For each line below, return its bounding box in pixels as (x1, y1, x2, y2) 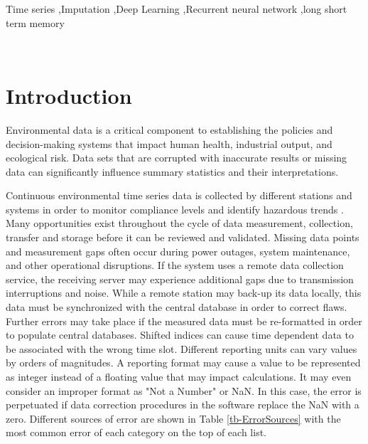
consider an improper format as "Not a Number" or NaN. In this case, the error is (6, 383, 362, 398)
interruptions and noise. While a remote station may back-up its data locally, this (6, 285, 362, 300)
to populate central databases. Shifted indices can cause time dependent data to (6, 327, 354, 342)
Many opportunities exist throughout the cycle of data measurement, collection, (6, 216, 353, 231)
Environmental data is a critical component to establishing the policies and (6, 122, 333, 137)
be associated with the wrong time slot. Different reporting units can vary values (6, 341, 357, 356)
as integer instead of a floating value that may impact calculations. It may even (6, 369, 352, 384)
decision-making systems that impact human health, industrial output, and (6, 136, 332, 151)
